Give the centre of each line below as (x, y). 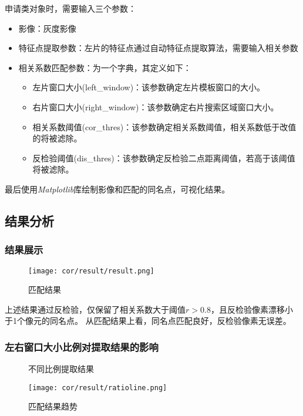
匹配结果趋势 (53, 406)
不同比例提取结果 (61, 369)
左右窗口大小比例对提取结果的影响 (82, 346)
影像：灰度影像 (47, 28)
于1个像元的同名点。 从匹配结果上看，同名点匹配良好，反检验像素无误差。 (148, 321)
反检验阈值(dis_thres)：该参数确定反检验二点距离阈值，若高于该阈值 (164, 158)
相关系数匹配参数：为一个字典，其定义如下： (105, 67)
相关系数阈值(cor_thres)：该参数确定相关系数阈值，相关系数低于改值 (164, 126)
